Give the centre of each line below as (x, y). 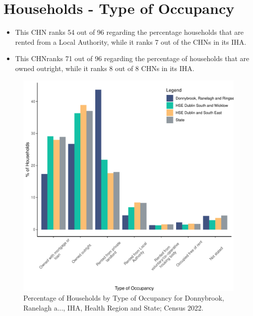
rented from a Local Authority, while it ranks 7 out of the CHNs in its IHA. (131, 41)
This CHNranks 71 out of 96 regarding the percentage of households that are (132, 58)
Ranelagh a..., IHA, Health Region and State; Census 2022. (113, 307)
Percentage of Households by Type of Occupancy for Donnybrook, (124, 298)
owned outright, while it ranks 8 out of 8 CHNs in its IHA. (105, 68)
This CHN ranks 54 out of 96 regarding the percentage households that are (129, 32)
